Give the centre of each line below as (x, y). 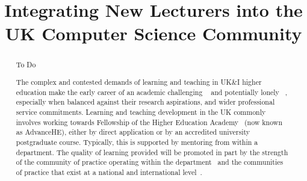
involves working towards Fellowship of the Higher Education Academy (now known (149, 122)
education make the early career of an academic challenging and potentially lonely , (152, 92)
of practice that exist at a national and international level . (109, 172)
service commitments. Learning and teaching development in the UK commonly (141, 112)
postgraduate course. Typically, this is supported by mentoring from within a (137, 142)
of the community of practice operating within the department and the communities (150, 162)
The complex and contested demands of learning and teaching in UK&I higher (139, 81)
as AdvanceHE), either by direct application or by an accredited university (133, 132)
